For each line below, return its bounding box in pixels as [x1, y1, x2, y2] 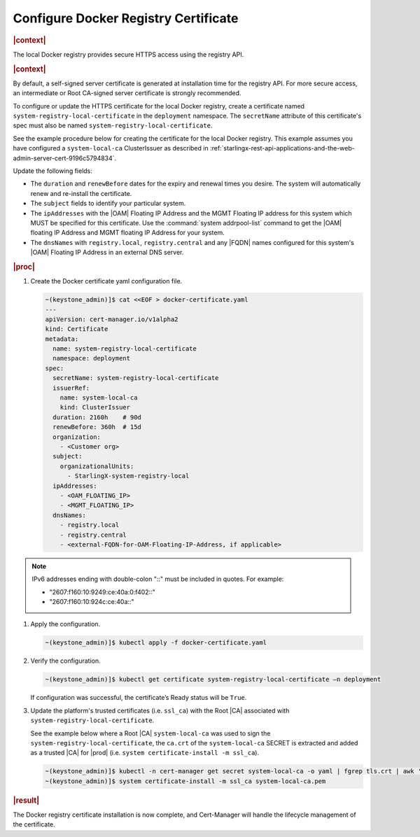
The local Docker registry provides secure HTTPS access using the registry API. [13, 50, 244, 59]
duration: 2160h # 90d [52, 413, 141, 421]
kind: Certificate [45, 325, 108, 333]
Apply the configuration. [30, 620, 101, 628]
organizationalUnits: [59, 462, 134, 470]
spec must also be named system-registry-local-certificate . [13, 121, 213, 129]
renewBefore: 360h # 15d [52, 423, 141, 431]
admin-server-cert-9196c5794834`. [13, 154, 117, 162]
